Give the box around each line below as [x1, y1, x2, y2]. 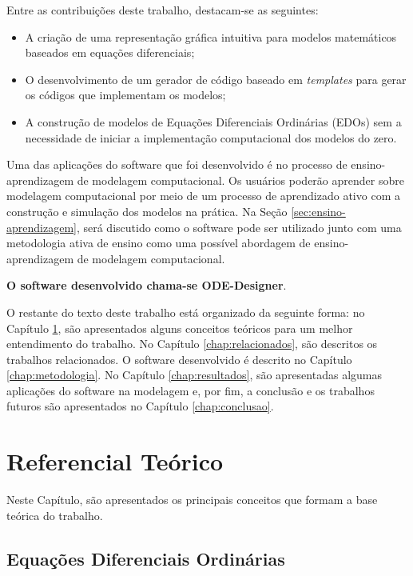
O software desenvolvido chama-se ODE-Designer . [6, 277, 287, 294]
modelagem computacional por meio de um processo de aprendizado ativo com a [6, 187, 400, 204]
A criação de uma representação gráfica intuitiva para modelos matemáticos [25, 28, 397, 45]
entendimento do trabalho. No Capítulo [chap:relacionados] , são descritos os [6, 335, 378, 352]
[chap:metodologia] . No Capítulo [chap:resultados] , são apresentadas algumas [6, 366, 382, 383]
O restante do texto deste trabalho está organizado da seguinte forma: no [6, 303, 365, 320]
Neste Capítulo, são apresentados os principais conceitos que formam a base [6, 491, 378, 508]
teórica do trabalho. [6, 506, 103, 523]
